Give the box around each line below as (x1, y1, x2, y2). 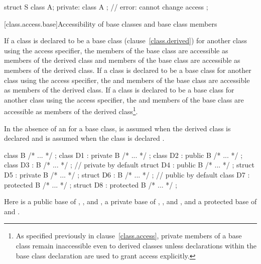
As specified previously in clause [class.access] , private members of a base (16, 230, 242, 241)
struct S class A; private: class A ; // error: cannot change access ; (4, 2, 208, 12)
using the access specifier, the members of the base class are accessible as (4, 45, 228, 55)
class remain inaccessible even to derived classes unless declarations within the (16, 240, 256, 250)
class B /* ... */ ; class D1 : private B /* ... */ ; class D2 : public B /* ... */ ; (4, 149, 243, 160)
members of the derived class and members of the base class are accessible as (4, 55, 240, 65)
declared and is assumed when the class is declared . (4, 133, 165, 143)
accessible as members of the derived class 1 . (4, 105, 138, 116)
